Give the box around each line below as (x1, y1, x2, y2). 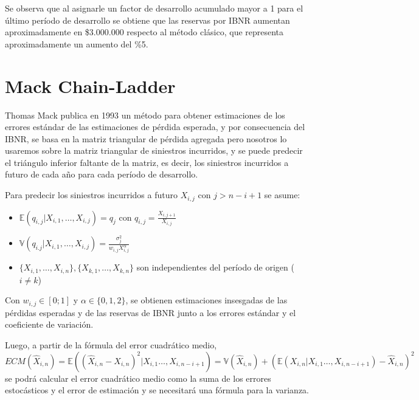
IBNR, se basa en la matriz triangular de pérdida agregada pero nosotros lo (5, 132, 287, 145)
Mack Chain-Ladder (5, 73, 176, 98)
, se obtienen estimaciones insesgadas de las (125, 294, 288, 306)
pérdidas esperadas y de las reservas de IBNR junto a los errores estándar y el (5, 306, 296, 319)
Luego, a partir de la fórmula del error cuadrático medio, (5, 338, 217, 351)
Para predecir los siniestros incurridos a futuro (5, 188, 178, 201)
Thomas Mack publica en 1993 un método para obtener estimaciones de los (5, 108, 285, 121)
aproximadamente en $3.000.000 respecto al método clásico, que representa (5, 26, 284, 38)
